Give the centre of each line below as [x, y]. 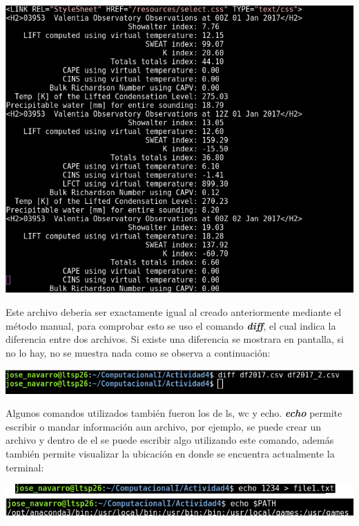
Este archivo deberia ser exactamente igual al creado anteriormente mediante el [174, 312]
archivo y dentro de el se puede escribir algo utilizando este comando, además [170, 440]
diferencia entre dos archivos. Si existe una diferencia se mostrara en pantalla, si [175, 339]
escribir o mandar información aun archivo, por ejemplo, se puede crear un [164, 426]
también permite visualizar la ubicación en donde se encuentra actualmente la [170, 453]
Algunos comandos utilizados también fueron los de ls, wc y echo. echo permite [174, 413]
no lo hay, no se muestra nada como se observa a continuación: [138, 353]
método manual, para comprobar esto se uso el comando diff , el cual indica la [171, 325]
